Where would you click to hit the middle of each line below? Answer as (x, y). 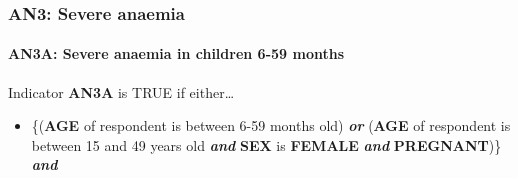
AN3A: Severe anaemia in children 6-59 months (176, 53)
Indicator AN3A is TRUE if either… (121, 91)
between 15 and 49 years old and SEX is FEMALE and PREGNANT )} (266, 144)
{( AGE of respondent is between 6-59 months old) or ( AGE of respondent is (271, 125)
